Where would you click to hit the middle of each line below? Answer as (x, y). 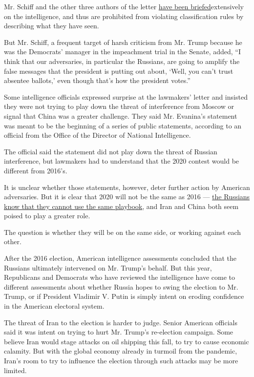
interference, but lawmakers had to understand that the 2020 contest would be (122, 161)
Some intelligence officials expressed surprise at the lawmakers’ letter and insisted (126, 96)
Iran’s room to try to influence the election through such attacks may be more (121, 360)
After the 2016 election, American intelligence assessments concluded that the (120, 258)
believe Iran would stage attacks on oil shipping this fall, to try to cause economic (127, 341)
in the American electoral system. (54, 306)
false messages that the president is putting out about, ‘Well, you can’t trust (119, 71)
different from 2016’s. (36, 170)
